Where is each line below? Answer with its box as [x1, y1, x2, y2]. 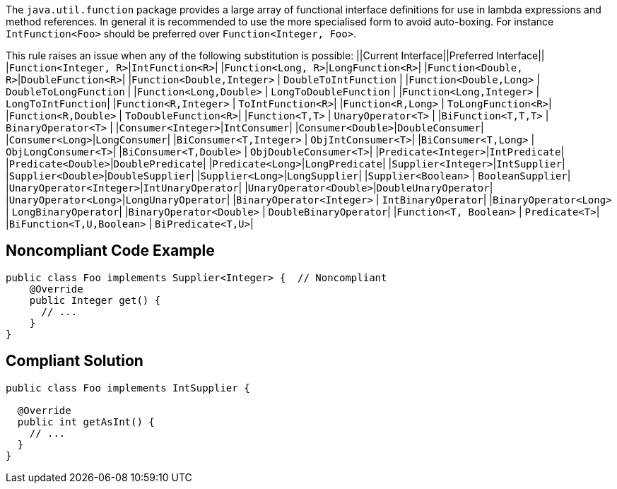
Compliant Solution [6, 352, 143, 370]
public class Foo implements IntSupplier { [6, 382, 250, 394]
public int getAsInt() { [17, 416, 155, 428]
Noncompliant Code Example [6, 242, 215, 260]
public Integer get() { [29, 294, 161, 306]
